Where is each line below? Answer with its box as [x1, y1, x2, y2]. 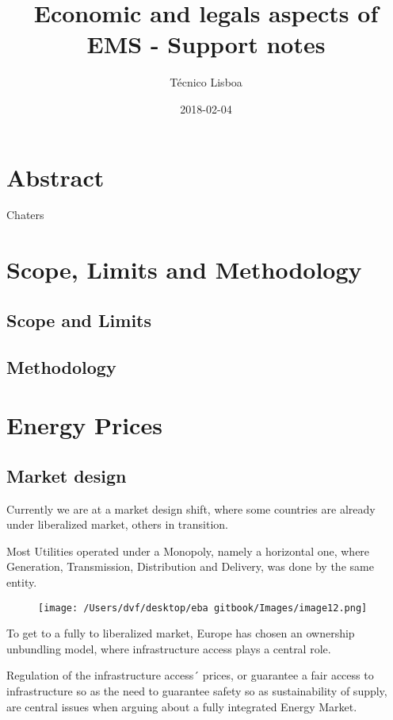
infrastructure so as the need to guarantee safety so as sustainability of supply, [6, 682, 387, 699]
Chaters [6, 206, 44, 223]
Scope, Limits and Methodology [6, 253, 362, 286]
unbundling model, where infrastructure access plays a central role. [6, 640, 331, 656]
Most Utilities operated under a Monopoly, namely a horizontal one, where [6, 542, 370, 559]
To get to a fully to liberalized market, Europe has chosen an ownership [6, 625, 355, 641]
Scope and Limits [6, 307, 152, 332]
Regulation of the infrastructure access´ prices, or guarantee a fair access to [6, 667, 374, 683]
